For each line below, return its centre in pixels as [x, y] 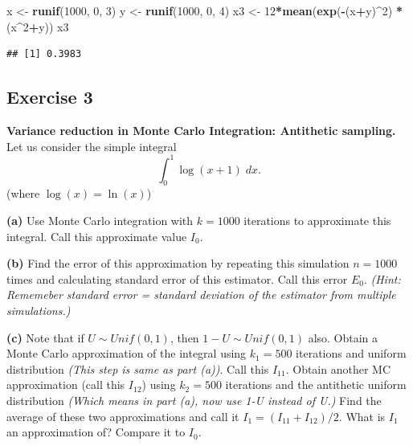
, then [184, 337]
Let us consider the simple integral [92, 146]
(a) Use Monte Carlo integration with [100, 221]
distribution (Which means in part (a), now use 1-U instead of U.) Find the [194, 400]
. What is [362, 416]
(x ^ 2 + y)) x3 [38, 26]
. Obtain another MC [338, 368]
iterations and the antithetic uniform [316, 385]
